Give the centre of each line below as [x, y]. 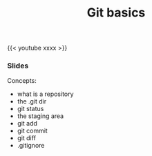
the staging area [40, 116]
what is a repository [45, 94]
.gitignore [31, 146]
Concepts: [22, 81]
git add [27, 124]
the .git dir [32, 101]
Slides [18, 66]
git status [30, 109]
